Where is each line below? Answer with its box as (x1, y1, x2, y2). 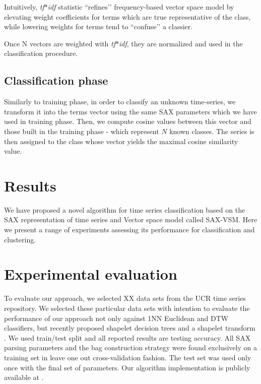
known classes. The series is (169, 125, 254, 136)
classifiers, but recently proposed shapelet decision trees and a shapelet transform (4, 323, 255, 333)
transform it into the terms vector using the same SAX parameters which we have (4, 106, 257, 116)
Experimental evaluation (4, 264, 177, 284)
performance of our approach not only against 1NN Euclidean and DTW (4, 312, 229, 323)
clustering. (4, 234, 36, 244)
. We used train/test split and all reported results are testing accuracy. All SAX (4, 332, 251, 343)
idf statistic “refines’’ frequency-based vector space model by (47, 2, 234, 12)
